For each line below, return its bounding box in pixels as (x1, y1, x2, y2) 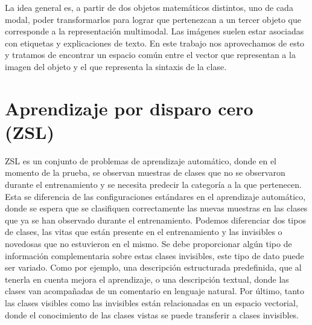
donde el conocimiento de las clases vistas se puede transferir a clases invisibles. (5, 308, 299, 321)
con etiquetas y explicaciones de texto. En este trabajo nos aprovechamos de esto (5, 36, 305, 49)
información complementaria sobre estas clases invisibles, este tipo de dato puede (5, 249, 304, 262)
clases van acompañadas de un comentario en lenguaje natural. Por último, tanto (5, 285, 304, 297)
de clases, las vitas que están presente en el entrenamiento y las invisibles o (5, 225, 282, 238)
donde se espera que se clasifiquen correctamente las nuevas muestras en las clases (5, 202, 308, 214)
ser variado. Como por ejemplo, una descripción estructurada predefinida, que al (5, 261, 302, 274)
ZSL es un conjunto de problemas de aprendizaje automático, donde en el (5, 154, 276, 167)
